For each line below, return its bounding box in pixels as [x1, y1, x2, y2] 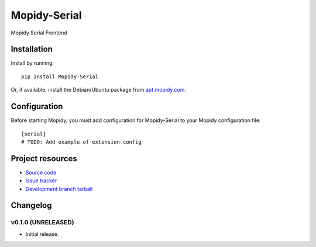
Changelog [11, 200, 52, 210]
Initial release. [25, 231, 59, 238]
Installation [11, 44, 53, 54]
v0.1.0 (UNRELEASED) [11, 218, 74, 227]
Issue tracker [25, 177, 57, 184]
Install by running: [11, 60, 54, 67]
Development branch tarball [25, 185, 93, 192]
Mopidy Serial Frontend [11, 29, 67, 36]
